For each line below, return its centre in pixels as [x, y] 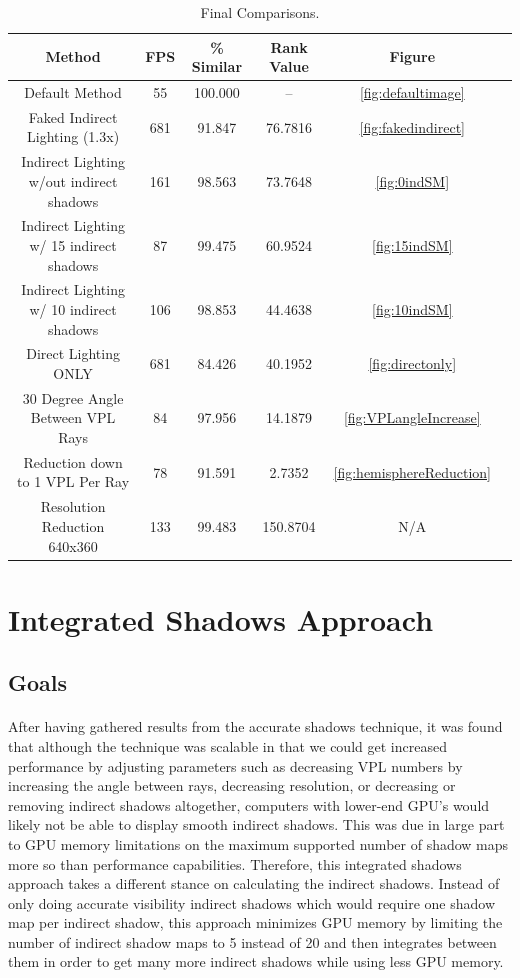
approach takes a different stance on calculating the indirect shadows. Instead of [254, 883]
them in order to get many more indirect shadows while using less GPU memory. [256, 961]
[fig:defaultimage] [412, 92]
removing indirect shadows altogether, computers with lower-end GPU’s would [249, 804]
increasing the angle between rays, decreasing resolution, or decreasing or [232, 785]
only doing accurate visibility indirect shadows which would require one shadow [251, 902]
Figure [412, 56]
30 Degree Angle [73, 397]
